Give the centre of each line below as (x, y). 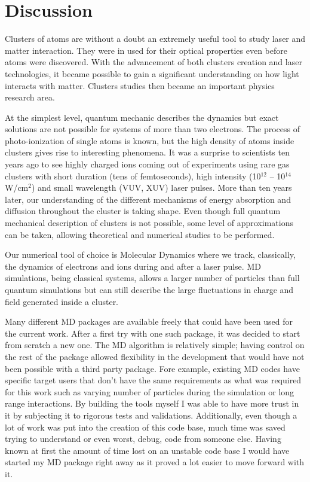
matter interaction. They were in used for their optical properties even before (146, 50)
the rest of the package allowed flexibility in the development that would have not (155, 356)
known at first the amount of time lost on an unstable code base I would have (147, 450)
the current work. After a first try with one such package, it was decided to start (153, 333)
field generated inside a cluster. (62, 301)
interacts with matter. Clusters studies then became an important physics (140, 85)
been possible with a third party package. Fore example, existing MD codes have (152, 368)
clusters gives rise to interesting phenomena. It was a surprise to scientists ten (147, 152)
